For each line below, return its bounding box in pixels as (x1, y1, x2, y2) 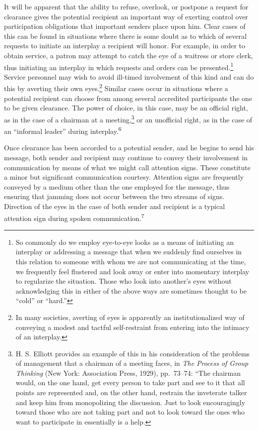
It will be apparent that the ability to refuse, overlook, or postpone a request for (4, 1, 249, 11)
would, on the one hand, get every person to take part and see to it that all (15, 377, 245, 388)
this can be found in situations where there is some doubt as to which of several (4, 30, 247, 41)
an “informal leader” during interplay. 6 (4, 124, 122, 136)
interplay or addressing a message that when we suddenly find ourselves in (15, 246, 242, 257)
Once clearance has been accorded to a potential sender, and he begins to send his (4, 142, 254, 153)
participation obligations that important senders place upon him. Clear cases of (4, 21, 246, 31)
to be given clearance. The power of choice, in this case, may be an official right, (4, 103, 248, 113)
